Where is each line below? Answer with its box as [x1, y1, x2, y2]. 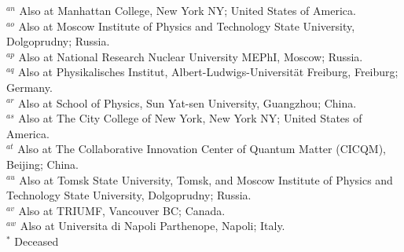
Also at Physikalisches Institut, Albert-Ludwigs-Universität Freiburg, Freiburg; [18, 64, 398, 80]
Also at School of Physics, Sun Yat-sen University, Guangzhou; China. [18, 94, 357, 111]
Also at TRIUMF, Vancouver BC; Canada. [18, 202, 226, 218]
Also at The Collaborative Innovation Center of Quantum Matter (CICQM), [17, 141, 386, 157]
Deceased [14, 232, 59, 249]
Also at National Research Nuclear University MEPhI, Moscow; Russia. [18, 48, 363, 64]
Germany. [6, 79, 53, 95]
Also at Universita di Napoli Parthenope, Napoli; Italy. [20, 217, 285, 234]
